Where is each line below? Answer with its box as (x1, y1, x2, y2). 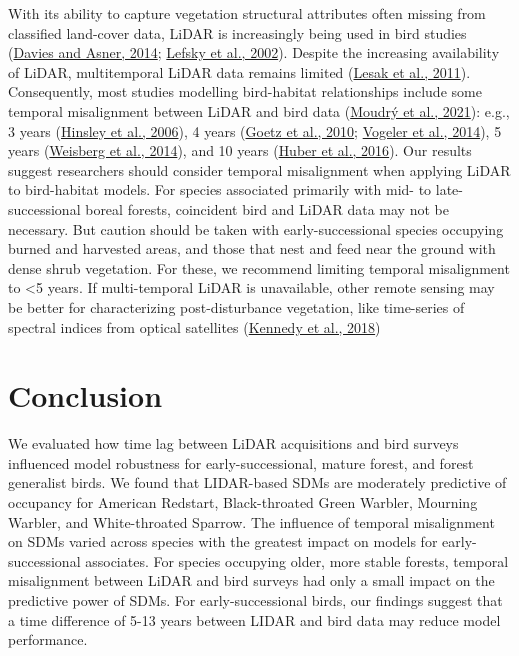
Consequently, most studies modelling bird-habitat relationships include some (8, 81, 482, 102)
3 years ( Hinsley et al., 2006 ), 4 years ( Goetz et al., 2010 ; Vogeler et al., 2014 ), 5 (8, 120, 502, 141)
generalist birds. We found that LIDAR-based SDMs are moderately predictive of (8, 472, 507, 493)
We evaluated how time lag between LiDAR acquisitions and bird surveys (8, 433, 459, 454)
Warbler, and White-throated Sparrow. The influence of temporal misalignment (8, 511, 495, 532)
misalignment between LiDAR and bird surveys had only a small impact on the (8, 570, 495, 591)
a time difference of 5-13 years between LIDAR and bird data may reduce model (8, 609, 501, 630)
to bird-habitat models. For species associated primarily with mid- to (8, 179, 432, 200)
